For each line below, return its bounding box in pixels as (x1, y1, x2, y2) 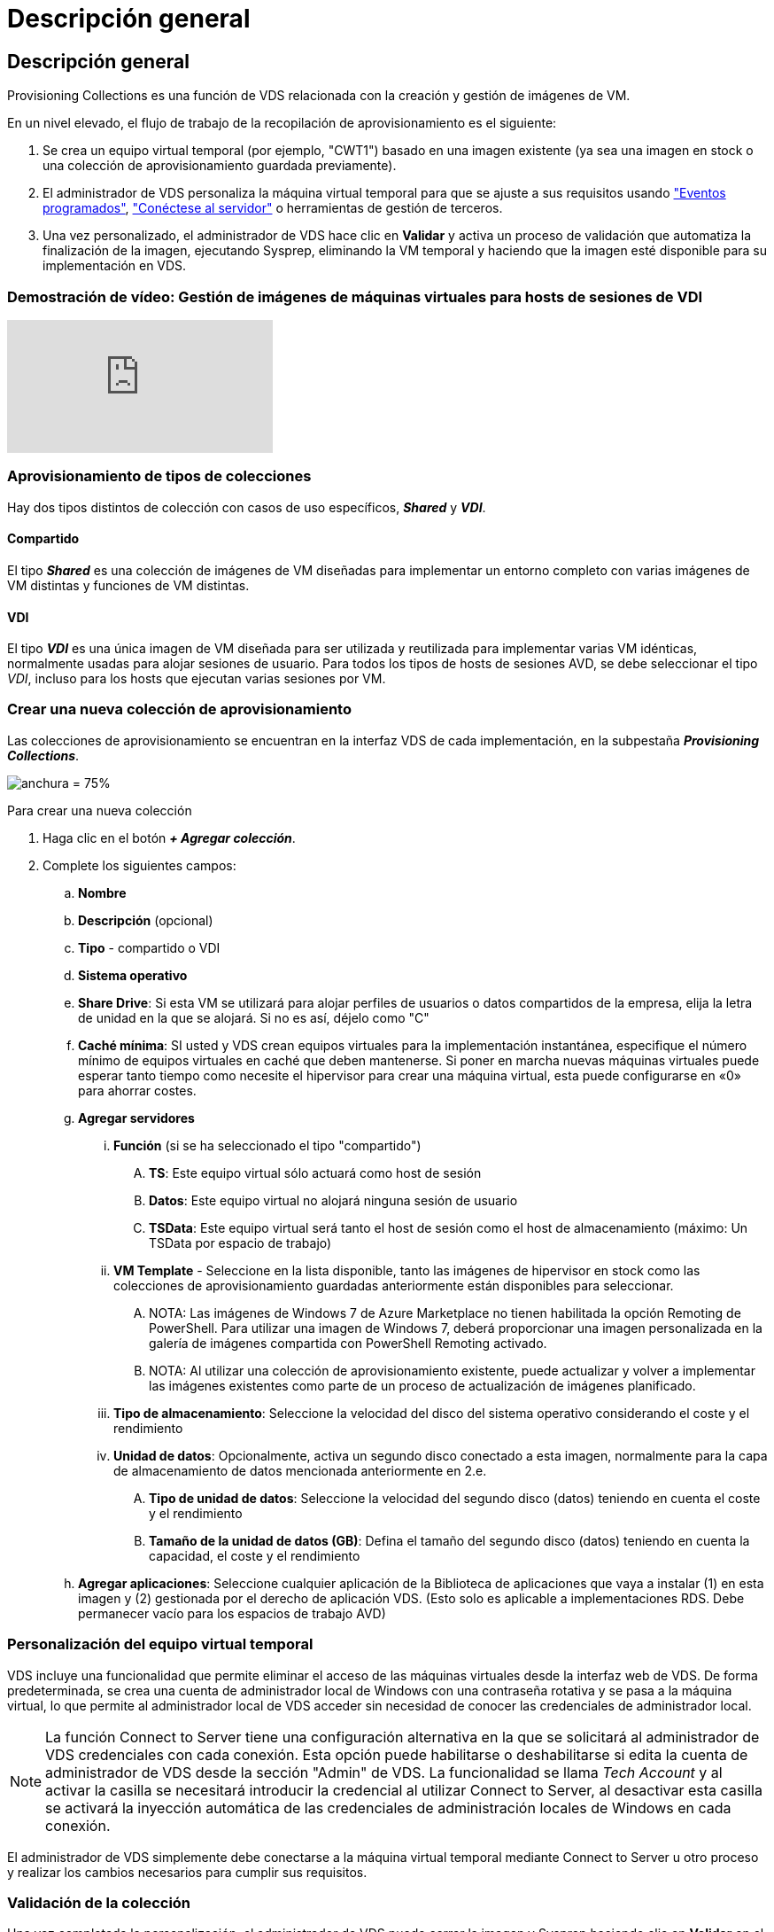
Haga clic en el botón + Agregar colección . (43, 830, 296, 845)
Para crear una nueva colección (7, 802, 192, 818)
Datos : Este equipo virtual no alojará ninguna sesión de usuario (149, 1192, 518, 1208)
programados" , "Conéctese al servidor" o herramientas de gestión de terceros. (43, 200, 503, 216)
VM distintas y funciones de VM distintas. (7, 577, 250, 593)
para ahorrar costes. (78, 1082, 197, 1098)
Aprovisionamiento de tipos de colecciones (7, 467, 312, 486)
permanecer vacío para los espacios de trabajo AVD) (78, 1605, 386, 1621)
